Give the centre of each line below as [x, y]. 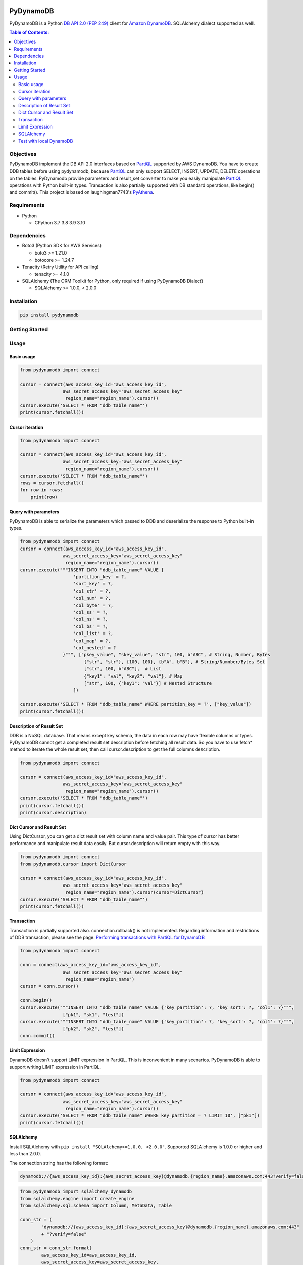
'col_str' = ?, [92, 591]
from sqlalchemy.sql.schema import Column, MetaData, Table [96, 1205]
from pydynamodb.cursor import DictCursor [73, 864]
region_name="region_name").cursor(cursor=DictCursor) [134, 892]
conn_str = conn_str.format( [56, 1248]
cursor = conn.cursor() [49, 986]
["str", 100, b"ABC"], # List [122, 669]
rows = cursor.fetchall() [52, 483]
